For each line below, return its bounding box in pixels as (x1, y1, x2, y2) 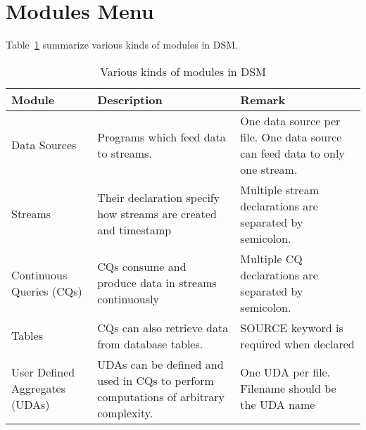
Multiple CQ (240, 250, 303, 267)
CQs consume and (97, 258, 187, 275)
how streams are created (97, 205, 217, 222)
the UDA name (240, 396, 315, 413)
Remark (240, 91, 286, 108)
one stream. (240, 160, 298, 177)
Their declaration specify (97, 189, 220, 206)
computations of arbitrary (97, 388, 225, 405)
